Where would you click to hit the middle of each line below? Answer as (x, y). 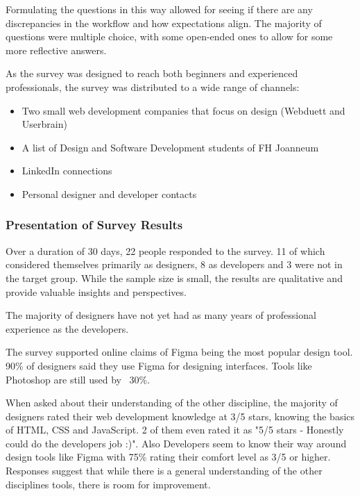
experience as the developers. (67, 328)
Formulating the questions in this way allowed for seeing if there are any (159, 9)
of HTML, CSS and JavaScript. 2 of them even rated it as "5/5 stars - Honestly (175, 430)
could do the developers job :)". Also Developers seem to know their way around (176, 443)
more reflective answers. (56, 50)
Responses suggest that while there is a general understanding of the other (164, 471)
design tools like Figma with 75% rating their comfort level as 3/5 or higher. (168, 457)
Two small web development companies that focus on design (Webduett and (183, 110)
